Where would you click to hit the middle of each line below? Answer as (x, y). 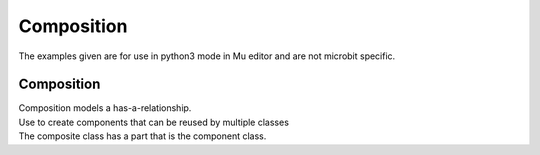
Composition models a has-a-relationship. (105, 108)
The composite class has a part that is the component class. (142, 136)
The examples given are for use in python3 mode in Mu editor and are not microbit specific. (207, 56)
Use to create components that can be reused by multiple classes (154, 122)
